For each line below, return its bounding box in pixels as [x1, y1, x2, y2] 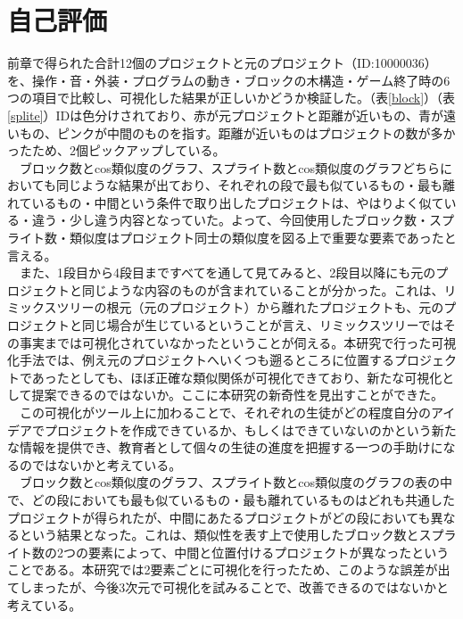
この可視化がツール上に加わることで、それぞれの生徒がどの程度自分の [19, 403, 432, 421]
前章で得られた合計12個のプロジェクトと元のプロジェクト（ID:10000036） [7, 54, 437, 72]
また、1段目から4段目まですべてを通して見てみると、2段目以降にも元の [19, 263, 436, 282]
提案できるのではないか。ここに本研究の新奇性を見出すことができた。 [31, 385, 444, 404]
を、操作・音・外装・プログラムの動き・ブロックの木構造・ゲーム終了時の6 [7, 70, 451, 89]
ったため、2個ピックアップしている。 [7, 141, 226, 160]
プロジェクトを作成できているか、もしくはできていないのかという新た [44, 420, 457, 439]
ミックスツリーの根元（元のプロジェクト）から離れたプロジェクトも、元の [7, 298, 444, 317]
